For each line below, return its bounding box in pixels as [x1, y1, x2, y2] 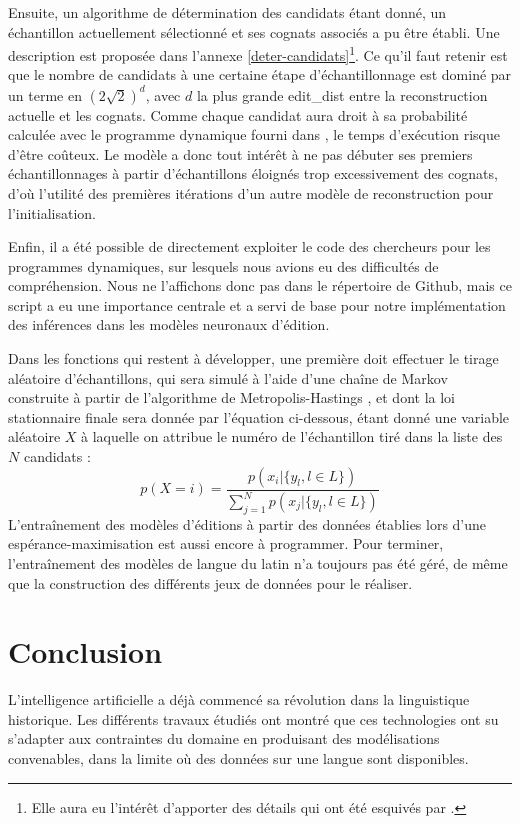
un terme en [8, 84, 82, 105]
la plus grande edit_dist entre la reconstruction [196, 84, 488, 105]
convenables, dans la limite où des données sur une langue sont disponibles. [8, 748, 469, 769]
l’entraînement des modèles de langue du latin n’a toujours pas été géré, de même [8, 552, 508, 573]
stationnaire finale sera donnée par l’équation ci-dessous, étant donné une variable [8, 406, 510, 427]
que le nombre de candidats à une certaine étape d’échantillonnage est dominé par [8, 64, 512, 85]
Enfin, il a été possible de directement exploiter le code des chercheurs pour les [8, 236, 491, 257]
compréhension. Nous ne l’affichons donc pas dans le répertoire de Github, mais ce [8, 275, 512, 296]
